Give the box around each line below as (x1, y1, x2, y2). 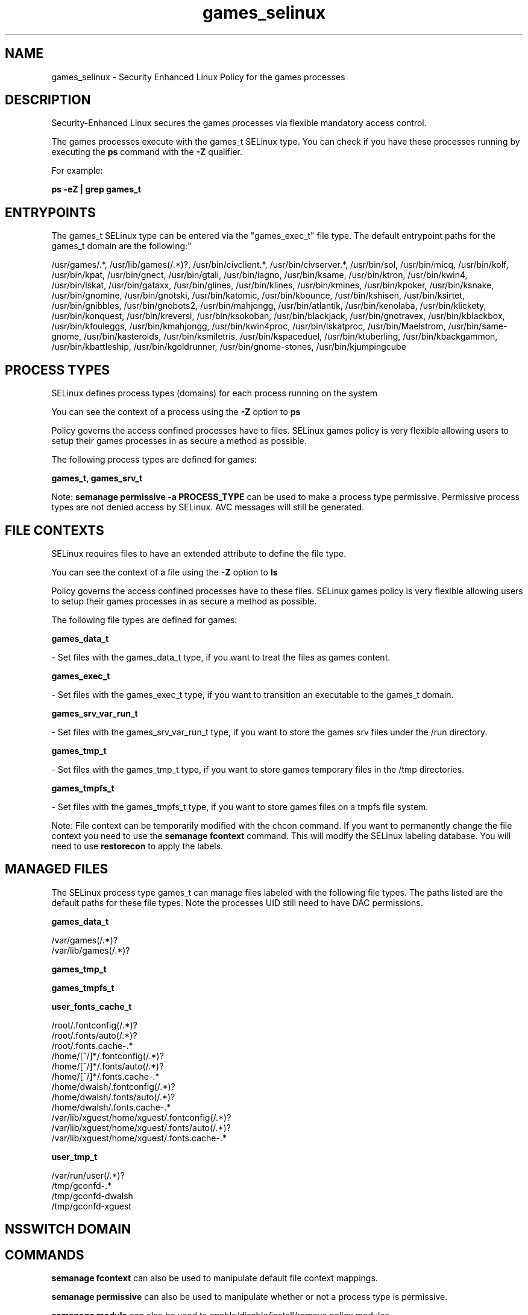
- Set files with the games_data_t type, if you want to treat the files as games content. (51, 651, 391, 662)
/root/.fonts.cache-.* (51, 1040, 133, 1051)
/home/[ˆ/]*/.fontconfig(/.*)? (51, 1050, 164, 1061)
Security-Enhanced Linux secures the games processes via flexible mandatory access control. (51, 118, 427, 128)
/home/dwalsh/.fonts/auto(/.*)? (51, 1091, 175, 1102)
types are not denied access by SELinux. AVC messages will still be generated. (51, 502, 365, 513)
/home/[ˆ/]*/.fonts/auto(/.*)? (51, 1060, 164, 1071)
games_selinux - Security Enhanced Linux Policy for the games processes (51, 71, 345, 82)
